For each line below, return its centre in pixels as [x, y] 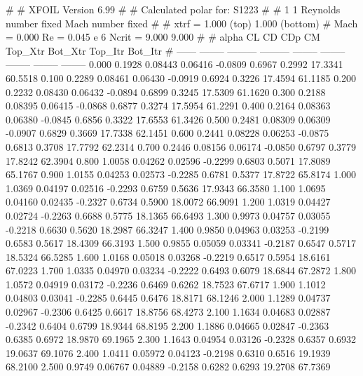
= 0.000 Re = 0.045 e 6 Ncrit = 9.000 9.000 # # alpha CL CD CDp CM [163, 37]
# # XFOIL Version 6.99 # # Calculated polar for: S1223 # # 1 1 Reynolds [173, 9]
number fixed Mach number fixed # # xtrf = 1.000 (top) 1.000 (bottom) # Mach [182, 23]
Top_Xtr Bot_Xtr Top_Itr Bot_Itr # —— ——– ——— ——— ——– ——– [176, 50]
